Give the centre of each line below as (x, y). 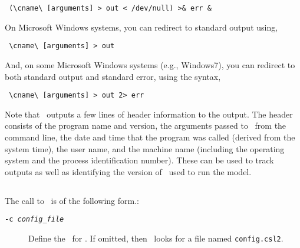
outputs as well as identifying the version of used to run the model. (128, 171)
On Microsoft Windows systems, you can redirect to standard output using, (141, 27)
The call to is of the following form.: (72, 200)
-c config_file (34, 219)
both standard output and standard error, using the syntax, (113, 76)
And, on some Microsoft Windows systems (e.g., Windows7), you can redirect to (150, 64)
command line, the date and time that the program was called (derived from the (150, 137)
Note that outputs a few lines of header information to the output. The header (149, 114)
